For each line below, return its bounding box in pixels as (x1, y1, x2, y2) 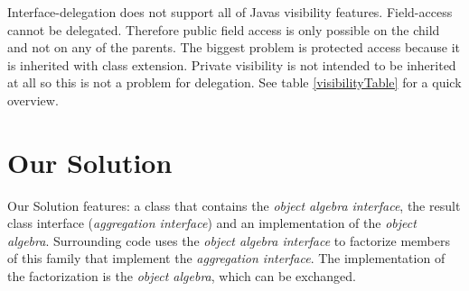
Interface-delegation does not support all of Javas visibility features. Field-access (7, 3, 453, 21)
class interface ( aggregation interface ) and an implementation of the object (7, 214, 417, 232)
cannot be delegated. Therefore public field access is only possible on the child (7, 20, 440, 39)
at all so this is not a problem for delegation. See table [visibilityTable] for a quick (7, 73, 462, 92)
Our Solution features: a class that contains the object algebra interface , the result (7, 196, 461, 214)
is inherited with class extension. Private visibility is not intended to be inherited (7, 55, 456, 74)
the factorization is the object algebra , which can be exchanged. (7, 267, 356, 286)
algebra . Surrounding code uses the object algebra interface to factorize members (7, 231, 450, 250)
